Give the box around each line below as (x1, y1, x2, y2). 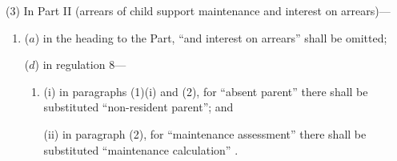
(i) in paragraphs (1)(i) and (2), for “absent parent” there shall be (43, 83, 368, 99)
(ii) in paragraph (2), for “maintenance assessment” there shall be (43, 125, 367, 142)
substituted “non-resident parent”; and (43, 99, 234, 115)
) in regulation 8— (34, 56, 126, 73)
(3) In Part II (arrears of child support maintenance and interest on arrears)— (6, 2, 391, 18)
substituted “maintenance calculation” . (43, 141, 239, 158)
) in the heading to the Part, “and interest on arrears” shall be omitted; (34, 29, 387, 46)
